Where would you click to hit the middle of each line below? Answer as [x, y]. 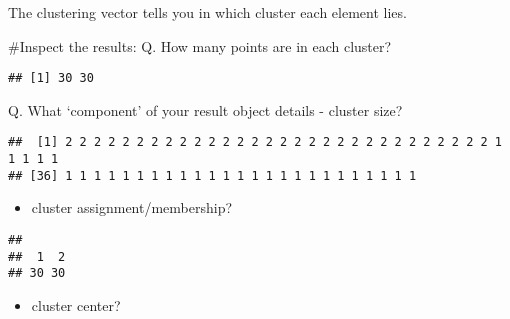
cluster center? [76, 304]
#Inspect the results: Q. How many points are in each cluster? [200, 45]
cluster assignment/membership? [132, 207]
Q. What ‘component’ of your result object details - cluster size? [205, 109]
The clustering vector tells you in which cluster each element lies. [207, 12]
